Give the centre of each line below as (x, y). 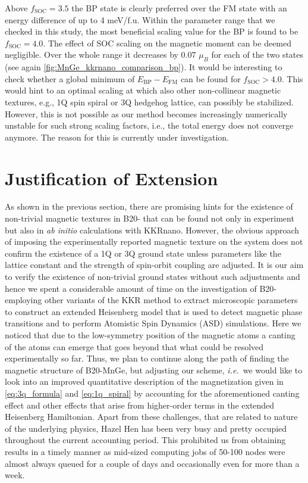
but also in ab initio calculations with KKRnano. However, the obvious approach (152, 230)
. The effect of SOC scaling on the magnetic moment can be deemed (167, 43)
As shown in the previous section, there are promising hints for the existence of (149, 206)
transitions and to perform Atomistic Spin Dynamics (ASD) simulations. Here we (153, 323)
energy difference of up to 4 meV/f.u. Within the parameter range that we (140, 19)
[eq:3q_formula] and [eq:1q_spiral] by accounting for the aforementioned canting (152, 393)
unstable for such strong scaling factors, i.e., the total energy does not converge (149, 125)
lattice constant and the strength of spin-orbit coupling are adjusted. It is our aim (154, 265)
